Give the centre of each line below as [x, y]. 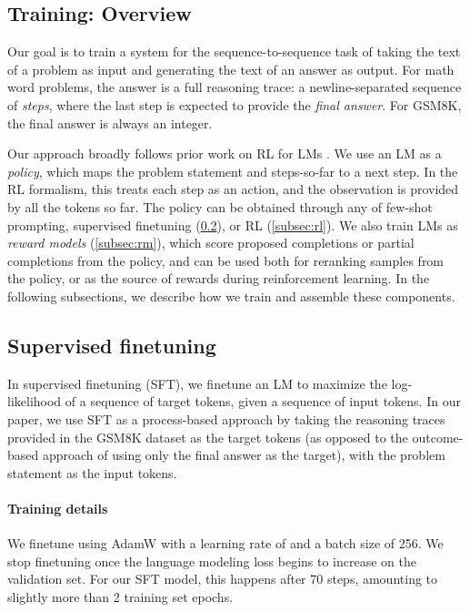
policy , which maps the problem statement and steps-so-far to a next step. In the [233, 171]
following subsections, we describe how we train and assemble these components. [231, 296]
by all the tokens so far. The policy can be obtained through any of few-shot [220, 206]
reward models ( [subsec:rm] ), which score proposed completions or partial [211, 243]
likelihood [35, 401]
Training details [58, 508]
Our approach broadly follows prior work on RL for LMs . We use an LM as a [225, 153]
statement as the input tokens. [92, 472]
